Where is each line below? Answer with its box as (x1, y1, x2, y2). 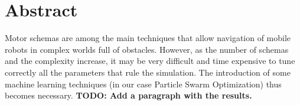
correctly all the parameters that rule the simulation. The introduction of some (5, 66, 291, 78)
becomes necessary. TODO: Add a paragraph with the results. (5, 89, 252, 101)
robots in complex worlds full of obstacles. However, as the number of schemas (5, 43, 289, 55)
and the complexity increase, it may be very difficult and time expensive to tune (5, 55, 295, 67)
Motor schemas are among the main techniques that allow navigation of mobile (5, 32, 291, 44)
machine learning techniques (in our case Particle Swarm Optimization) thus (5, 77, 282, 90)
